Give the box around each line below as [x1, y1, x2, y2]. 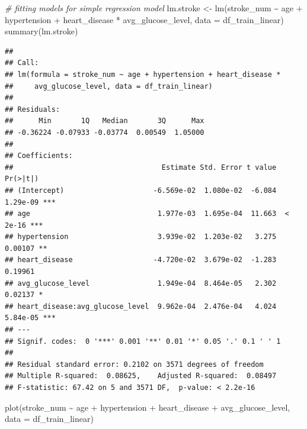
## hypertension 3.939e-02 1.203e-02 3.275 [5, 233, 277, 241]
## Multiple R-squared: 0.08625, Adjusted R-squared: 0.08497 [5, 372, 277, 380]
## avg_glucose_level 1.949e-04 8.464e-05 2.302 [5, 279, 277, 288]
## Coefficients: [5, 151, 73, 160]
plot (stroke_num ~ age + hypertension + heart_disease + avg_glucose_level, [5, 401, 290, 413]
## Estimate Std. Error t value [5, 163, 277, 172]
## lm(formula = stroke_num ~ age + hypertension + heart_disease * [5, 70, 281, 79]
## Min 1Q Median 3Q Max [5, 117, 204, 125]
